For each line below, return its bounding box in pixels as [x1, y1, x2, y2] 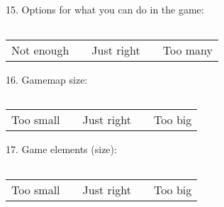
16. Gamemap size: [6, 72, 88, 86]
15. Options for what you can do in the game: [6, 2, 204, 16]
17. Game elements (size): [6, 142, 117, 157]
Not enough [11, 41, 69, 58]
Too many [162, 41, 213, 58]
